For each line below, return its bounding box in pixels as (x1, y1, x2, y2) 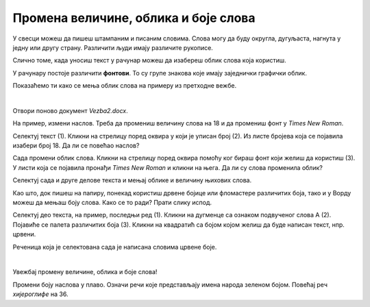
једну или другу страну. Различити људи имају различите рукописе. (12, 43, 214, 51)
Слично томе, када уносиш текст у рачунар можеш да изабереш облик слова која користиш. (12, 56, 287, 64)
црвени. (12, 230, 36, 238)
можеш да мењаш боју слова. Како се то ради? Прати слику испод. (12, 199, 212, 207)
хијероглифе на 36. (12, 290, 69, 298)
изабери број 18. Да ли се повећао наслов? (12, 141, 140, 150)
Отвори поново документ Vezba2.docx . (12, 106, 128, 114)
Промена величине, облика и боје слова (12, 10, 256, 25)
